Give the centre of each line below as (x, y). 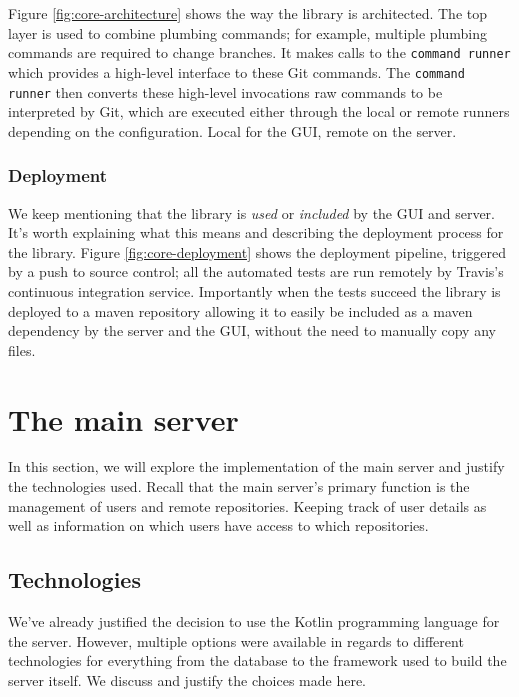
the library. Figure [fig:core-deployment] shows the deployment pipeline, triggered (257, 251)
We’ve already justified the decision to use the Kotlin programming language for (254, 621)
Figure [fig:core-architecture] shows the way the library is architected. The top (248, 13)
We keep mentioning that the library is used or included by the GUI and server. (251, 212)
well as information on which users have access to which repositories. (218, 525)
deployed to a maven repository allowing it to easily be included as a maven (240, 310)
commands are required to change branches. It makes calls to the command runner (259, 52)
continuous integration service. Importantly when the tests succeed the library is (254, 290)
